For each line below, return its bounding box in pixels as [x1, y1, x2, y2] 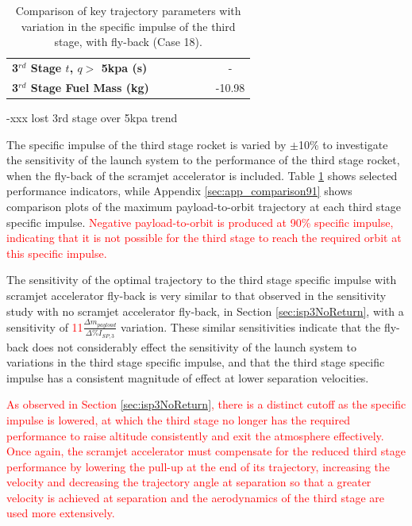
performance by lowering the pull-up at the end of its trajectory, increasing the [6, 458, 391, 474]
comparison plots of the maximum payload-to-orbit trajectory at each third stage [6, 198, 402, 214]
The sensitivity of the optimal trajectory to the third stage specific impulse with [6, 271, 397, 288]
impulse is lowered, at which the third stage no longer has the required [6, 411, 350, 428]
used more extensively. [6, 505, 115, 521]
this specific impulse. [6, 244, 107, 261]
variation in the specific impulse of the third [21, 17, 236, 34]
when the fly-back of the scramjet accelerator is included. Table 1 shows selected [6, 167, 398, 183]
